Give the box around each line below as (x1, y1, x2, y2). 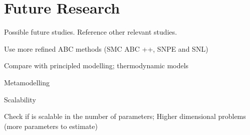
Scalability (4, 94, 36, 104)
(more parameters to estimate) (4, 120, 98, 131)
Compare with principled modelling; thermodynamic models (4, 60, 189, 71)
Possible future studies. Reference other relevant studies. (4, 27, 177, 37)
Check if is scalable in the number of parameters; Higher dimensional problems (4, 111, 246, 121)
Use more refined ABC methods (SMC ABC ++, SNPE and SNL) (4, 43, 208, 54)
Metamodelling (4, 77, 50, 87)
